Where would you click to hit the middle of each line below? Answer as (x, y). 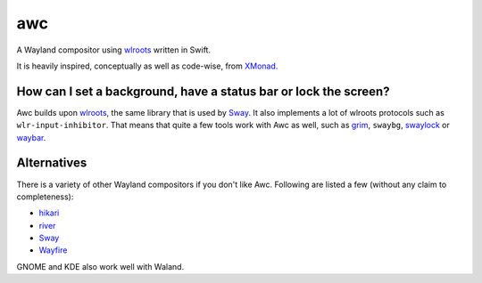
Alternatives (52, 163)
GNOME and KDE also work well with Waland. (100, 266)
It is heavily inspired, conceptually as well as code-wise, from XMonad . (147, 66)
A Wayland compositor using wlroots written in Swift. (114, 50)
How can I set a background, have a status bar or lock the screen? (203, 91)
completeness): (45, 197)
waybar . (31, 137)
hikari (49, 213)
